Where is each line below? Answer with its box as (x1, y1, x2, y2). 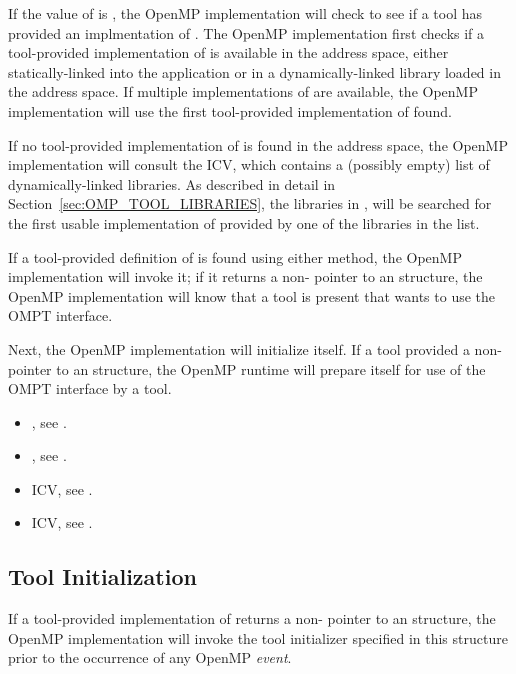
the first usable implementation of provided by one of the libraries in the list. (8, 212, 480, 233)
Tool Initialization (8, 561, 197, 592)
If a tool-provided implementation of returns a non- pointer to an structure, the (8, 608, 496, 629)
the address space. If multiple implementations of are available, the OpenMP (8, 81, 478, 102)
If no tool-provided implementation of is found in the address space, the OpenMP (8, 134, 508, 155)
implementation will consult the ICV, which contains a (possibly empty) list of (8, 154, 490, 175)
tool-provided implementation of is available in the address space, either (8, 42, 449, 63)
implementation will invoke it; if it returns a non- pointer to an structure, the (8, 266, 483, 287)
